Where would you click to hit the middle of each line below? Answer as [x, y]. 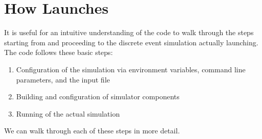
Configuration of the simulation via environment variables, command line [131, 69]
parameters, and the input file [63, 79]
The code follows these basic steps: [59, 52]
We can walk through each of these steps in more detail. [92, 131]
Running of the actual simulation [68, 113]
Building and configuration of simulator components [98, 96]
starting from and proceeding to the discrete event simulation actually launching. [131, 42]
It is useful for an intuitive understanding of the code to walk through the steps [129, 32]
